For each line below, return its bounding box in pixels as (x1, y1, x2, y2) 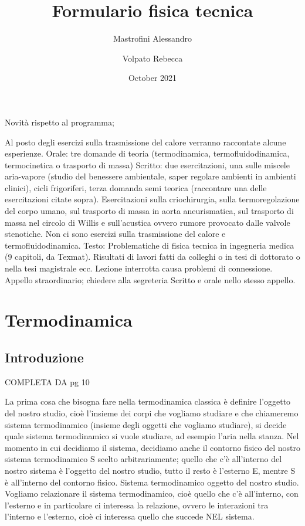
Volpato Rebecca (122, 52, 183, 64)
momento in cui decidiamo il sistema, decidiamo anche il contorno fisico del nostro (5, 441, 300, 453)
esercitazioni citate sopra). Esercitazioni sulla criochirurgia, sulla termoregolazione (5, 193, 300, 205)
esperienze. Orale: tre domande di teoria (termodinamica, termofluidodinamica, (5, 147, 290, 160)
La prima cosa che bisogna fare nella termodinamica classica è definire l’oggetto (5, 395, 291, 408)
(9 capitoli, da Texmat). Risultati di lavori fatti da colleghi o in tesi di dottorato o (5, 250, 300, 263)
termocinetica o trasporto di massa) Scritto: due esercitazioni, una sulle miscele (5, 158, 290, 171)
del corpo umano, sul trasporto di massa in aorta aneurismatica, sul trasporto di (5, 205, 294, 217)
